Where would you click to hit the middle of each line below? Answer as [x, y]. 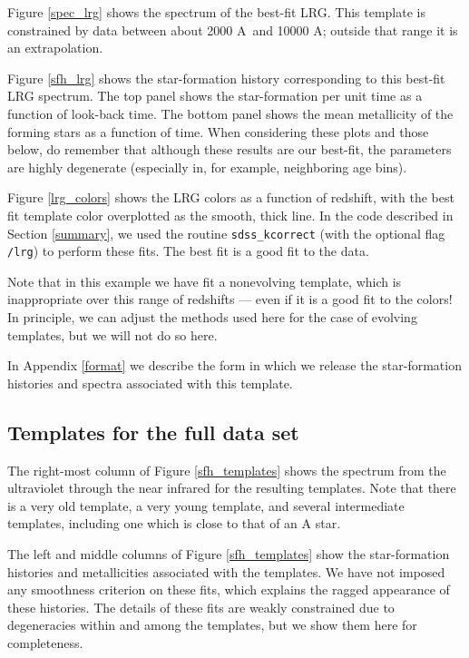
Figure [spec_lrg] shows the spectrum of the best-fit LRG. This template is [216, 12]
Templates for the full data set [153, 432]
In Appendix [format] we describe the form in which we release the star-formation [234, 365]
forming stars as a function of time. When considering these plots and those [218, 131]
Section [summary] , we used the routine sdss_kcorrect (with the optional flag [226, 233]
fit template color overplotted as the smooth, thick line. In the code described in [230, 215]
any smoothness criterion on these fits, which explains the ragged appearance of [229, 589]
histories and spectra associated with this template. [150, 383]
